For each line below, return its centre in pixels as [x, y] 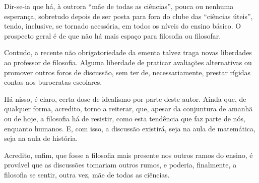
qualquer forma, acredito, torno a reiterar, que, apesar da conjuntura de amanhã [128, 109]
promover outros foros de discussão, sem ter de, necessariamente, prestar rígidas [127, 72]
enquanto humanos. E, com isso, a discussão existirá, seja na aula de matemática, [130, 128]
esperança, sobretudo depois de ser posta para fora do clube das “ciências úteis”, [128, 16]
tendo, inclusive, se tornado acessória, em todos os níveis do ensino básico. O [123, 26]
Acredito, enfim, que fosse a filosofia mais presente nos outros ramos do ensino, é [128, 155]
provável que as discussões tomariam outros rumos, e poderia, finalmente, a [120, 165]
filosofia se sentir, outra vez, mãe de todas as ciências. [87, 174]
